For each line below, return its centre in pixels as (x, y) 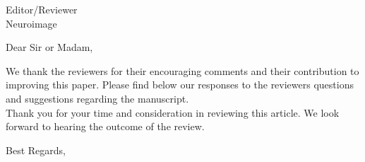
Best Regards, (36, 150)
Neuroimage (31, 23)
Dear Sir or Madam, (49, 47)
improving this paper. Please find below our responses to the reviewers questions (180, 85)
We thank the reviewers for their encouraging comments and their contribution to (182, 70)
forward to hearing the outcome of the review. (105, 126)
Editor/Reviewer (42, 9)
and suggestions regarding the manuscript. (97, 98)
